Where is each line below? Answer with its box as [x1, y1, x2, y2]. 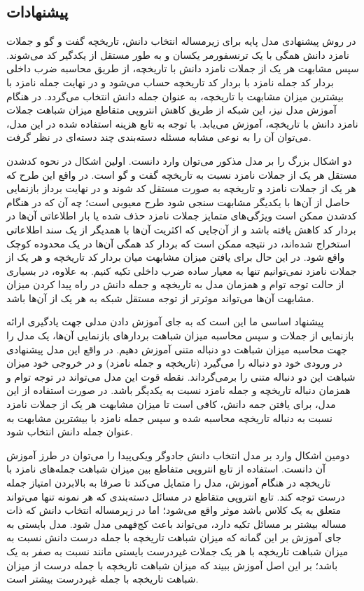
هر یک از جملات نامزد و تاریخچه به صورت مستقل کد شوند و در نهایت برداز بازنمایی [6, 181, 356, 196]
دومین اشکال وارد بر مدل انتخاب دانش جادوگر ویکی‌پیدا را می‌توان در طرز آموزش [6, 447, 350, 462]
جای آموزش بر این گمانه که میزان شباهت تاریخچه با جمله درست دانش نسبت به [6, 530, 342, 545]
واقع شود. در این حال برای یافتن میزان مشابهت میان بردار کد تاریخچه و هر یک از [6, 250, 345, 264]
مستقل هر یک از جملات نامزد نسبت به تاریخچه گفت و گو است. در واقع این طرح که [6, 167, 358, 182]
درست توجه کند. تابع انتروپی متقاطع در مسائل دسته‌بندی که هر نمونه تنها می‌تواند [6, 489, 345, 503]
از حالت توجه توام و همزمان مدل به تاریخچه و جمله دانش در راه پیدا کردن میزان [6, 277, 344, 292]
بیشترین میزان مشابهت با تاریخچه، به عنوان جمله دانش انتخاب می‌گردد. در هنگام [6, 88, 344, 103]
